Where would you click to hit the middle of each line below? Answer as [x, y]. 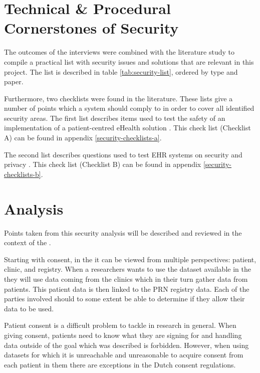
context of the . [28, 242]
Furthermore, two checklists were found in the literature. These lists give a [118, 98]
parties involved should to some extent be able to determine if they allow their [124, 299]
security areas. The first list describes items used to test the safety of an [115, 118]
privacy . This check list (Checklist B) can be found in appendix [103, 164]
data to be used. [29, 308]
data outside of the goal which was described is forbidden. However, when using [126, 345]
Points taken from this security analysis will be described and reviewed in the [123, 232]
